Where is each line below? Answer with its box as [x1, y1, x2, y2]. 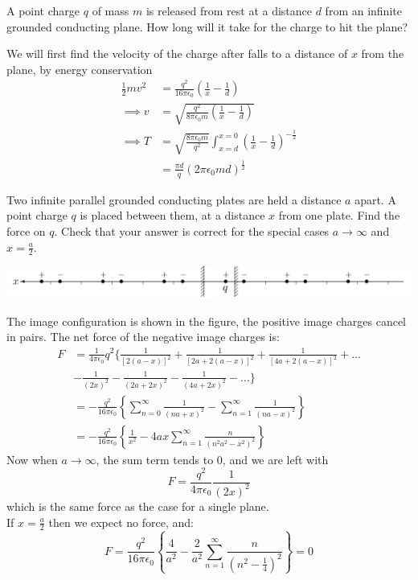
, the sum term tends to [96, 450, 214, 467]
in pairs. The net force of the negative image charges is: [6, 328, 280, 345]
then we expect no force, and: [48, 513, 194, 530]
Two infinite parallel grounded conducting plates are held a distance [6, 191, 342, 208]
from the [361, 45, 404, 62]
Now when [6, 450, 58, 467]
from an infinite [325, 2, 402, 19]
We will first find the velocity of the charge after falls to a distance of [6, 45, 348, 62]
